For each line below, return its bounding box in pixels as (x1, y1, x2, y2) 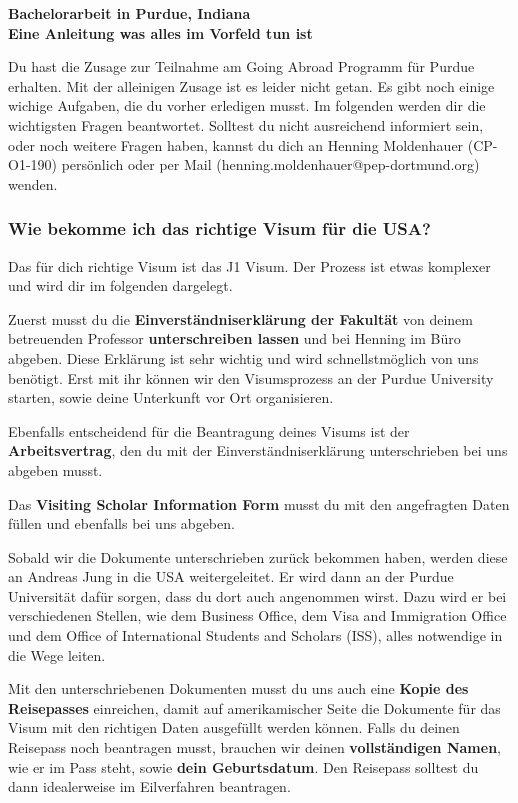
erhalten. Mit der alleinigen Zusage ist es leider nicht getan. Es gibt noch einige (8, 75, 495, 96)
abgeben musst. (8, 459, 103, 480)
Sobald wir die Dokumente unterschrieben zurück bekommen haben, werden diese (8, 546, 508, 567)
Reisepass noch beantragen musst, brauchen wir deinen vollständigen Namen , (8, 737, 501, 758)
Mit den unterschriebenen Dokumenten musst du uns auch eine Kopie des (8, 678, 469, 699)
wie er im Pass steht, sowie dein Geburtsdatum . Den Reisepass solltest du (8, 756, 479, 777)
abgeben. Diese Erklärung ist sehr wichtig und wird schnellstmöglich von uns (8, 347, 479, 368)
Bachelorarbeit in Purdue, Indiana (8, 3, 251, 23)
